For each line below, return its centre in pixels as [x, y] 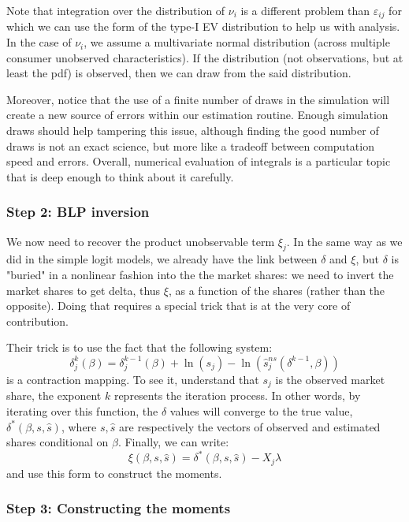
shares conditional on [58, 442]
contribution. [38, 321]
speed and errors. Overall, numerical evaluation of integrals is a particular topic [199, 161]
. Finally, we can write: [173, 442]
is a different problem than [305, 10]
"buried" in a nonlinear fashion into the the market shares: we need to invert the [200, 274]
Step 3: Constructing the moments [119, 508]
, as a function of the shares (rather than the [277, 290]
